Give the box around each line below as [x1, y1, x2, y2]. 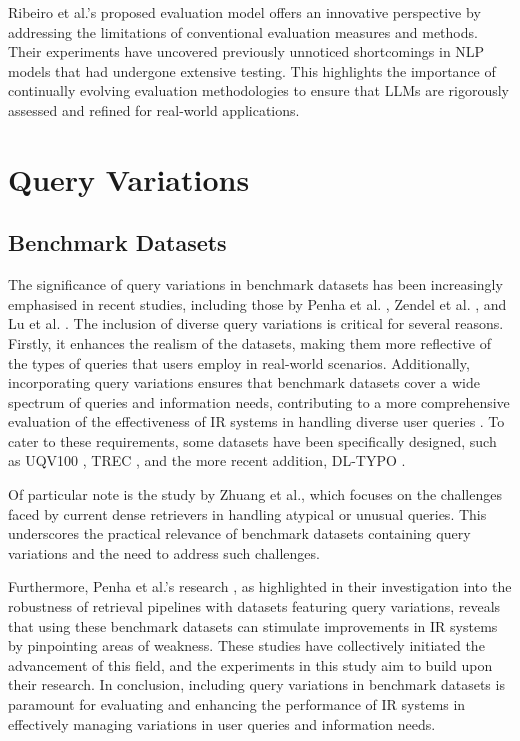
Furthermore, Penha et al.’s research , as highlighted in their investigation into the [8, 576, 512, 597]
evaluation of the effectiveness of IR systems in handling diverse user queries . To [8, 411, 505, 432]
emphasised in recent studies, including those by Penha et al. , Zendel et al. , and [8, 293, 507, 314]
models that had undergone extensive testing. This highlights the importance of [8, 60, 496, 81]
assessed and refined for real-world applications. [8, 99, 300, 120]
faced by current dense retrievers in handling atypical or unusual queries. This [8, 503, 487, 524]
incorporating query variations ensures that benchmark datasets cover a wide [8, 372, 480, 393]
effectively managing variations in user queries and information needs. [8, 713, 436, 734]
